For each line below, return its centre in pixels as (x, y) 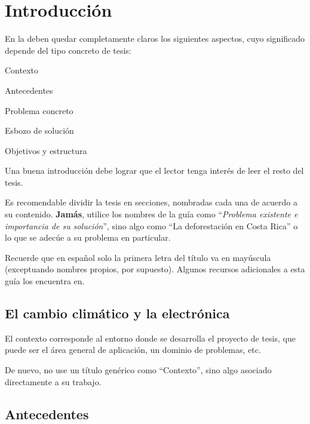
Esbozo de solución (39, 130)
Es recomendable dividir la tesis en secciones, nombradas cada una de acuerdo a (151, 202)
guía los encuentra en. (45, 281)
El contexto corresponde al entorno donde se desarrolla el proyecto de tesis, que (150, 338)
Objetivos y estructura (46, 150)
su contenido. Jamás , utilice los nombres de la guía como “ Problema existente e (151, 214)
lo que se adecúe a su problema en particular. (88, 237)
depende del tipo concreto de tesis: (68, 50)
